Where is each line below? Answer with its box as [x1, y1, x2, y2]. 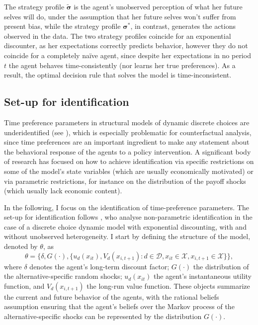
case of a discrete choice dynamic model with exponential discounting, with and [4, 221, 247, 232]
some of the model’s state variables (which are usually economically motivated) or [4, 165, 254, 176]
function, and [4, 280, 45, 291]
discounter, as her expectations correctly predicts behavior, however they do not [4, 40, 248, 51]
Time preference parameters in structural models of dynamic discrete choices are [4, 117, 250, 127]
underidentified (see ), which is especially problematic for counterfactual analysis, [4, 127, 252, 137]
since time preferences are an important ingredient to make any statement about [4, 137, 250, 147]
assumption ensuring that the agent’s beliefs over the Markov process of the [4, 301, 235, 312]
